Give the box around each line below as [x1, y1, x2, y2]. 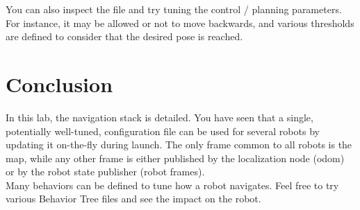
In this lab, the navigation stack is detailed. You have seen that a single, [6, 110, 313, 124]
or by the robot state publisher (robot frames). [6, 164, 205, 179]
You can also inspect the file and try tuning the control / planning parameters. [6, 2, 342, 16]
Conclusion [6, 69, 113, 98]
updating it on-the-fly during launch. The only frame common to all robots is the [6, 137, 352, 152]
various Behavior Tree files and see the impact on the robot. [6, 191, 261, 206]
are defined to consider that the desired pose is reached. [6, 29, 243, 44]
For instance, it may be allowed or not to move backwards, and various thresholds [6, 15, 354, 30]
